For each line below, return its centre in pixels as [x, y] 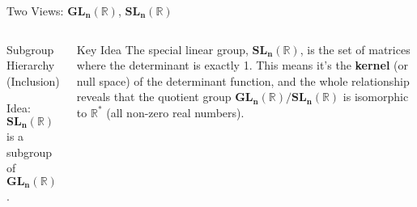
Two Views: [35, 11]
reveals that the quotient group [154, 97]
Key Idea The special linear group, [162, 49]
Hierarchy [31, 65]
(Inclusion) [33, 80]
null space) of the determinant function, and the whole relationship [243, 80]
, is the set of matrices [355, 49]
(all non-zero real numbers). [175, 112]
